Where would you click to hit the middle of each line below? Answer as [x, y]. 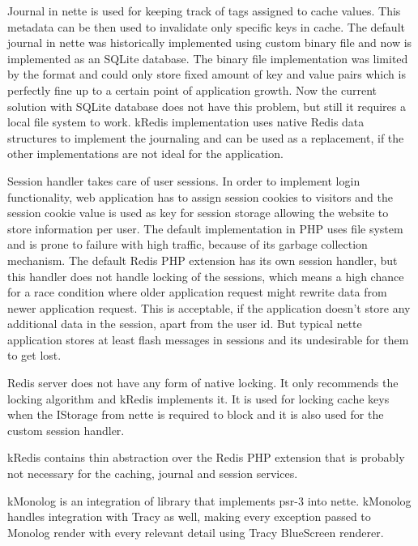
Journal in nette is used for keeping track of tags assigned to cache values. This [204, 11]
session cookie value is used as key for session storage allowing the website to [198, 213]
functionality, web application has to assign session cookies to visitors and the [200, 196]
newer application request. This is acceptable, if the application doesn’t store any [209, 307]
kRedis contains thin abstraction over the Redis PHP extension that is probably [206, 457]
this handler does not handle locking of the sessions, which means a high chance [206, 276]
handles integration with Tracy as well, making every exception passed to [189, 516]
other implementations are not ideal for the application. [145, 154]
